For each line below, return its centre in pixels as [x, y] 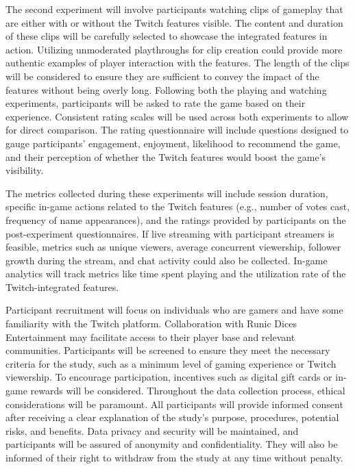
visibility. [25, 170]
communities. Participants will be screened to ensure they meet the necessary [168, 350]
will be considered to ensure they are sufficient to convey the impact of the [162, 76]
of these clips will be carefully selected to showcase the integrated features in [167, 36]
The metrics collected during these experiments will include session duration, [167, 193]
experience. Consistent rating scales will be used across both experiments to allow [177, 116]
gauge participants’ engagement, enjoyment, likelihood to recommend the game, [173, 143]
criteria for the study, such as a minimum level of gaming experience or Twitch [171, 363]
